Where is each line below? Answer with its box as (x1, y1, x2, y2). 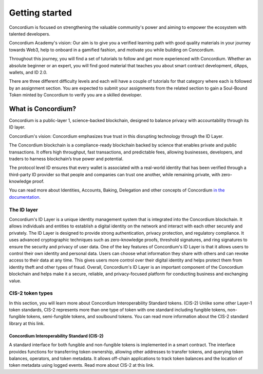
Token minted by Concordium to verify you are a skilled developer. (9, 92, 142, 98)
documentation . (9, 194, 41, 200)
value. (9, 278, 21, 283)
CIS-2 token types (9, 290, 53, 297)
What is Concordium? (9, 105, 76, 113)
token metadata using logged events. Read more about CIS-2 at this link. (9, 362, 154, 368)
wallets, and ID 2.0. (9, 69, 48, 75)
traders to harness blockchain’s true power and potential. (9, 156, 124, 162)
